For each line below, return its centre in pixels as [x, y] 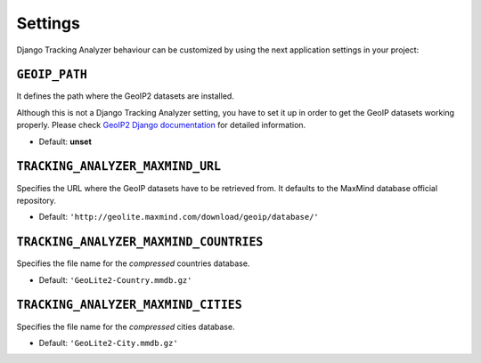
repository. [37, 200]
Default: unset [65, 141]
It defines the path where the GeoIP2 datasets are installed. [126, 96]
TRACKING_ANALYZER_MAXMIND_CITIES [129, 305]
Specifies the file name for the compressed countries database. [133, 263]
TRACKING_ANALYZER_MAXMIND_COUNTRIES [140, 242]
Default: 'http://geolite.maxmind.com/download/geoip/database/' [179, 217]
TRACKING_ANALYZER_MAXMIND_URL [119, 166]
